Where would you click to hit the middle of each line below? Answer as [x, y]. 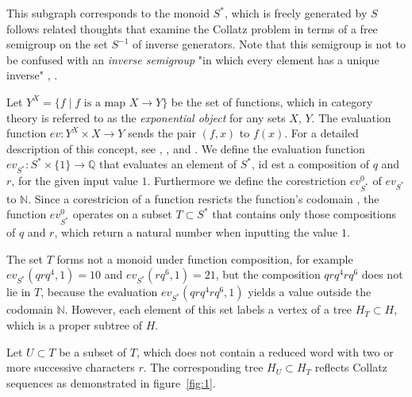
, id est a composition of [310, 164]
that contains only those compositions [304, 214]
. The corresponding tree [203, 367]
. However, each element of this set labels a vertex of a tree [208, 309]
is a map [104, 103]
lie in [19, 292]
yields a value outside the [310, 292]
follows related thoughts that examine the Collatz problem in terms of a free [192, 28]
